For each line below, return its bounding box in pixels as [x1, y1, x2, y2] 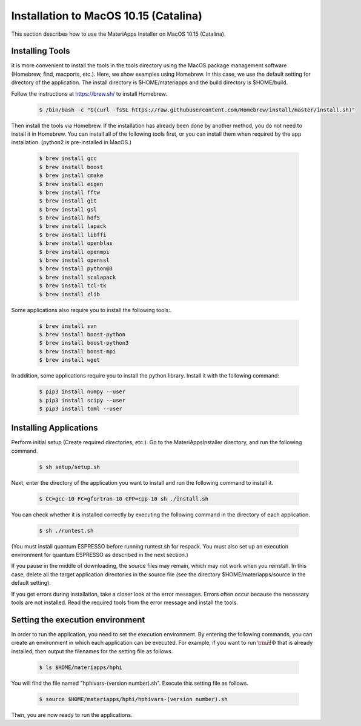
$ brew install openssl [39, 257, 110, 264]
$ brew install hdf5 [39, 215, 100, 221]
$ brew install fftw [39, 188, 100, 196]
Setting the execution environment [11, 614, 145, 625]
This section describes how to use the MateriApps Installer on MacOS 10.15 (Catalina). [11, 30, 227, 38]
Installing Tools [11, 46, 70, 56]
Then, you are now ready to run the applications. [11, 711, 133, 718]
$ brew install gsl [39, 206, 97, 213]
